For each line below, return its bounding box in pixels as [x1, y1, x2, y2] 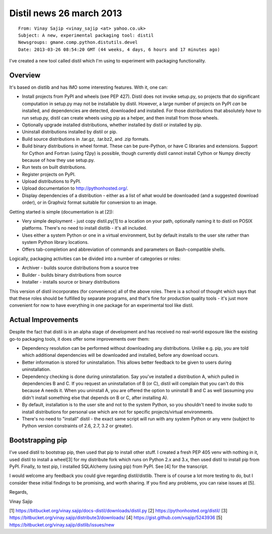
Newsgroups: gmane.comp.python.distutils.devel [18, 39, 138, 45]
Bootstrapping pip [9, 436, 67, 445]
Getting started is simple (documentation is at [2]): [9, 208, 114, 215]
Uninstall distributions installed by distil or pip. [22, 129, 118, 135]
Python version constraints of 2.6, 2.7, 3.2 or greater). [22, 423, 133, 429]
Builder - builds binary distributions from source [22, 272, 122, 278]
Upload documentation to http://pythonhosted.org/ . [22, 185, 128, 191]
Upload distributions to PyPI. [22, 178, 82, 184]
